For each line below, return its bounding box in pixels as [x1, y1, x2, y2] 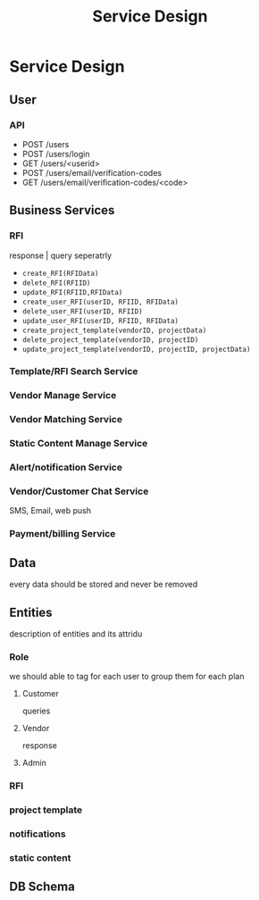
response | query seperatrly [9, 250, 113, 261]
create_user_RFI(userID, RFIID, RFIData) [21, 297, 179, 306]
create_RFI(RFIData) [21, 269, 99, 278]
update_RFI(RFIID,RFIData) [21, 287, 123, 296]
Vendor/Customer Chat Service [9, 485, 149, 497]
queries [21, 705, 51, 716]
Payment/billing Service [9, 528, 116, 540]
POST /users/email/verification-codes [21, 167, 163, 178]
